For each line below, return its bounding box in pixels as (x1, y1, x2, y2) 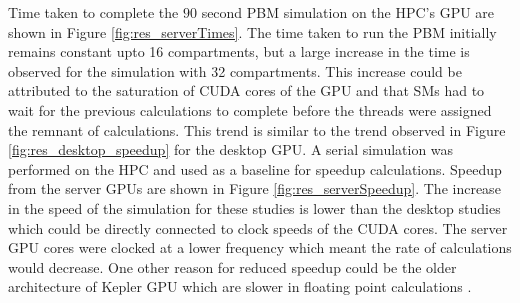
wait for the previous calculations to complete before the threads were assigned (8, 99, 492, 120)
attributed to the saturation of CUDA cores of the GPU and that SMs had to (8, 80, 485, 101)
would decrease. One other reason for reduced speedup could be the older (8, 256, 457, 277)
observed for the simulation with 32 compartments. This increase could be (8, 60, 462, 81)
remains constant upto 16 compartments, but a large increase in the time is (8, 41, 470, 62)
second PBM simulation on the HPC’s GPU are (201, 2, 495, 22)
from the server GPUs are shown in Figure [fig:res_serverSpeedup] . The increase (8, 178, 501, 199)
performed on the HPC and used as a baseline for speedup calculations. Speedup (8, 158, 502, 179)
